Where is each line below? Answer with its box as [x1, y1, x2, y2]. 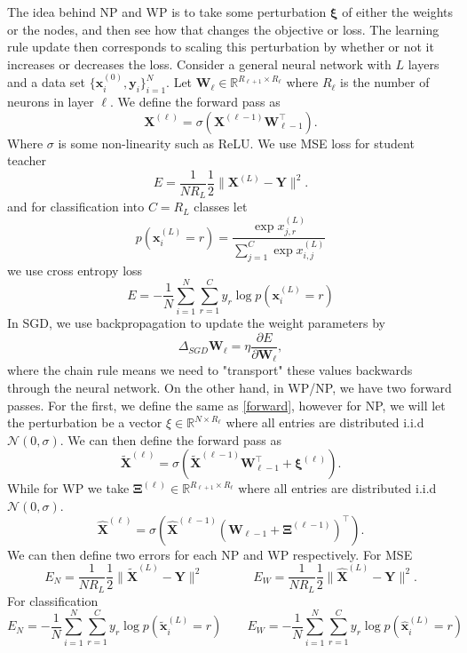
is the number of [340, 73, 430, 92]
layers [408, 54, 439, 73]
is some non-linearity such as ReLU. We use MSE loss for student [58, 133, 415, 152]
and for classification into [7, 197, 145, 216]
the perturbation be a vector [7, 413, 162, 432]
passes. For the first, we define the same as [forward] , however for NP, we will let [7, 395, 446, 414]
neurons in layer [7, 92, 94, 110]
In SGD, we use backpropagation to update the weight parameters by [7, 314, 386, 332]
